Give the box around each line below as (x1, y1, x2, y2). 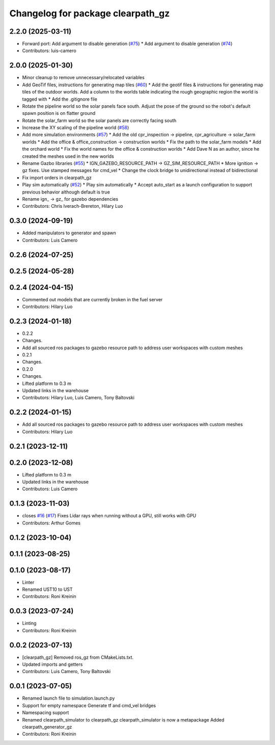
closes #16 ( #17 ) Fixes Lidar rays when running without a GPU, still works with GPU (22, 513, 197, 519)
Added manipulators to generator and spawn (22, 230, 117, 236)
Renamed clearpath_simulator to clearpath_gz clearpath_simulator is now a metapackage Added (22, 716, 225, 723)
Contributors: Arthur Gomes (22, 520, 81, 526)
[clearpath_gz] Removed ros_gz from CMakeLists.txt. (22, 654, 133, 660)
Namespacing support (22, 710, 69, 716)
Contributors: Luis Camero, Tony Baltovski (22, 668, 111, 675)
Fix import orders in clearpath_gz (22, 174, 92, 181)
